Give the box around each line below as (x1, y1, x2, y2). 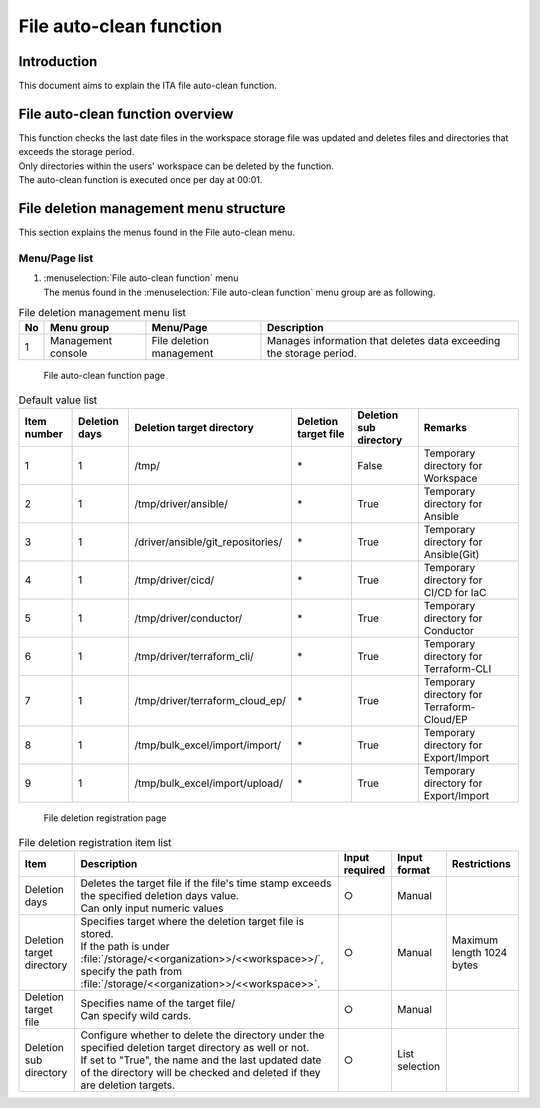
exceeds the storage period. (18, 146, 135, 158)
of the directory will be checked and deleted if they (80, 1065, 321, 1079)
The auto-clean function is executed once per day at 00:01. (18, 174, 263, 186)
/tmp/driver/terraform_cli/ (134, 650, 254, 664)
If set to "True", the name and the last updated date (80, 1053, 322, 1067)
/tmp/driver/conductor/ (134, 611, 243, 625)
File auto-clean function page (43, 370, 165, 382)
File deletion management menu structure (18, 200, 286, 217)
